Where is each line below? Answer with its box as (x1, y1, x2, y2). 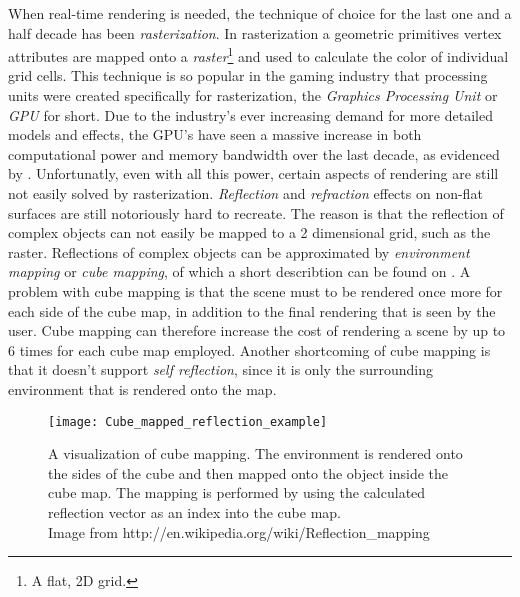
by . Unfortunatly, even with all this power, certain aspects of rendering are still (8, 163, 499, 184)
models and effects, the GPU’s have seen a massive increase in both (8, 124, 422, 145)
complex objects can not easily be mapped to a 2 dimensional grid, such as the (8, 222, 491, 243)
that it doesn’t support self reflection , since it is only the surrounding (8, 359, 434, 380)
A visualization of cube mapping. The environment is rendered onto (48, 443, 463, 464)
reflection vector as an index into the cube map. (48, 501, 341, 522)
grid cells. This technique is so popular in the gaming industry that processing (8, 65, 488, 86)
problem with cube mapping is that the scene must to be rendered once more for (8, 280, 503, 301)
